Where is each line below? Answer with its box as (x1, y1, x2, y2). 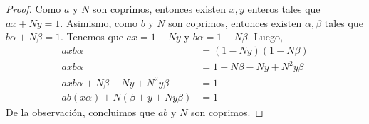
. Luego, (247, 29, 283, 44)
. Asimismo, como (60, 15, 137, 30)
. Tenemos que (60, 29, 123, 44)
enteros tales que (247, 1, 321, 16)
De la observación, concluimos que (6, 104, 155, 119)
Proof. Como (6, 1, 61, 16)
